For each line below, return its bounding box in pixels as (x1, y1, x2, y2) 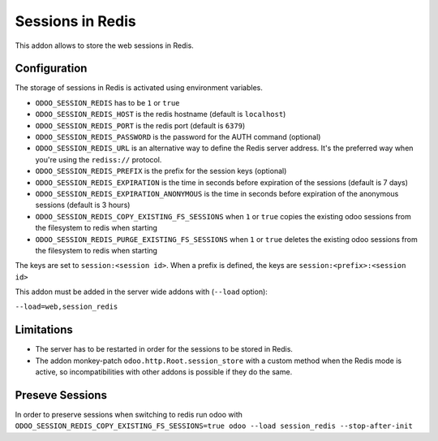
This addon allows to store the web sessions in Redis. (15, 41, 194, 50)
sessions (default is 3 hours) (35, 200, 131, 210)
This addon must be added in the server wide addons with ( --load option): (15, 287, 268, 296)
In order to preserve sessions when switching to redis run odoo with (15, 410, 243, 420)
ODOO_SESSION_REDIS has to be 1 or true (35, 97, 180, 107)
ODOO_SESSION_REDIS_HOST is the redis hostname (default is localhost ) (35, 110, 286, 119)
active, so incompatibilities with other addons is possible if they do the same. (35, 367, 293, 377)
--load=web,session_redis (15, 302, 118, 312)
